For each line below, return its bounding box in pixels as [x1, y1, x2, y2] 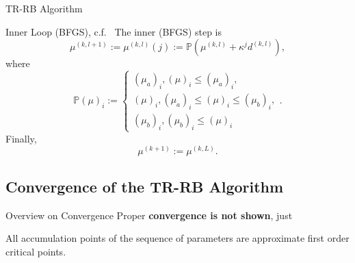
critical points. [5, 244, 66, 258]
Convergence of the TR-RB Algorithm [5, 175, 284, 197]
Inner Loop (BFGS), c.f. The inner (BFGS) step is [5, 24, 222, 38]
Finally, [5, 131, 37, 145]
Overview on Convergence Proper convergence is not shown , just [5, 208, 293, 222]
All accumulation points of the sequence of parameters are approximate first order [5, 231, 350, 245]
